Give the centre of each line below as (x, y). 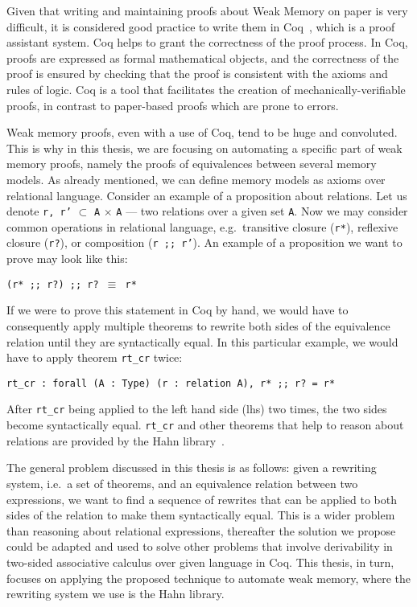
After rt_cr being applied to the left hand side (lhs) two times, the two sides (197, 409)
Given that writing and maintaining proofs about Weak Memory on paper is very (207, 10)
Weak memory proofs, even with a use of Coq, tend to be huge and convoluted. (202, 132)
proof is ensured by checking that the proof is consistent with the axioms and (197, 74)
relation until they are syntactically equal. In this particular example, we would (202, 341)
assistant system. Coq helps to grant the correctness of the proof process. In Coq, (207, 42)
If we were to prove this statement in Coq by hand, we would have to (178, 310)
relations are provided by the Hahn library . (116, 440)
